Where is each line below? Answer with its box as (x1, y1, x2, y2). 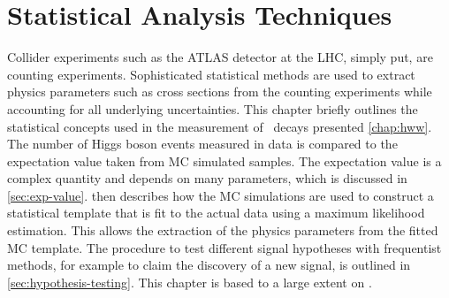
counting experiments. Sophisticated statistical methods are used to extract (7, 65, 415, 83)
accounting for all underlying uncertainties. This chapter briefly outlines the (7, 99, 418, 118)
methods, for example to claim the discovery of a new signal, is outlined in (7, 256, 411, 274)
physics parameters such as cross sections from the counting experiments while (7, 82, 432, 101)
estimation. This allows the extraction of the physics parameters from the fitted (7, 221, 438, 240)
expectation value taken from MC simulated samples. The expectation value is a (7, 151, 442, 170)
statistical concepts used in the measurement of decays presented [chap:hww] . (7, 117, 432, 135)
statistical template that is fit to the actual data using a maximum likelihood (7, 203, 425, 222)
